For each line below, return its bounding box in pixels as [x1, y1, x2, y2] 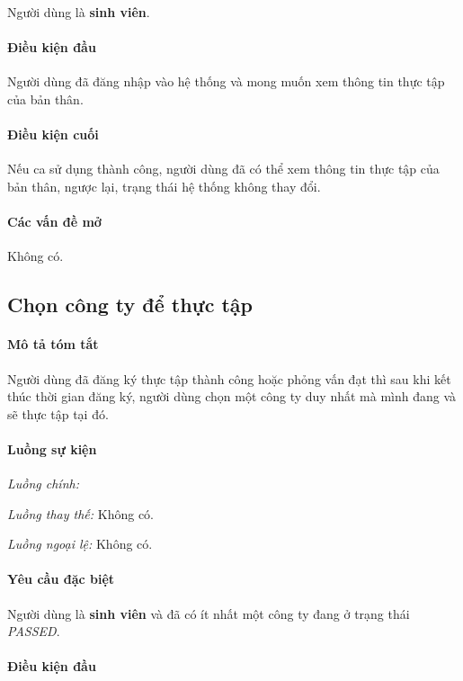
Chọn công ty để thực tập [7, 291, 253, 318]
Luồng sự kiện [7, 439, 97, 458]
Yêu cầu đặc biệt [7, 569, 115, 588]
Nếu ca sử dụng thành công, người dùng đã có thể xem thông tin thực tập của [7, 159, 440, 178]
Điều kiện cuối [7, 125, 99, 144]
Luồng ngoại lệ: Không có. [7, 534, 153, 553]
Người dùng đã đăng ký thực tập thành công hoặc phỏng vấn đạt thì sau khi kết [7, 369, 451, 388]
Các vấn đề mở [7, 212, 102, 231]
